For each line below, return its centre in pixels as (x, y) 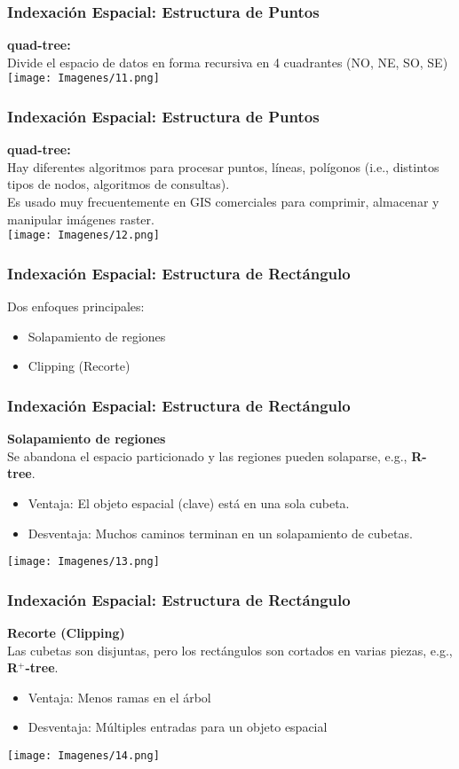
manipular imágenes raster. (81, 219)
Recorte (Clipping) (66, 632)
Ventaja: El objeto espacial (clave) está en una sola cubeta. (189, 502)
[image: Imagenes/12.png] (83, 235)
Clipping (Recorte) (79, 366)
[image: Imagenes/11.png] (83, 78)
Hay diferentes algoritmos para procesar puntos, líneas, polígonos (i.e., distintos (223, 166)
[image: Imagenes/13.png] (83, 562)
